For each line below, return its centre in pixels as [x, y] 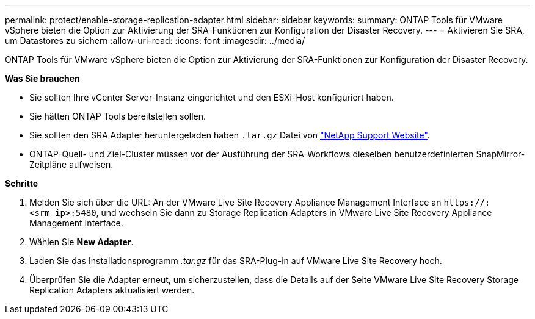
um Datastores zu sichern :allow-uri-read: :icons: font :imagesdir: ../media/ [155, 41]
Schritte [21, 183]
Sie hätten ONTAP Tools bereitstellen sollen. [118, 116]
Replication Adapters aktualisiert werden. [112, 290]
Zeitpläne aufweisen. [71, 164]
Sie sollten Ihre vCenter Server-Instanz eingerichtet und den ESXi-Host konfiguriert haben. [212, 97]
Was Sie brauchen [42, 78]
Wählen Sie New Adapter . [82, 242]
